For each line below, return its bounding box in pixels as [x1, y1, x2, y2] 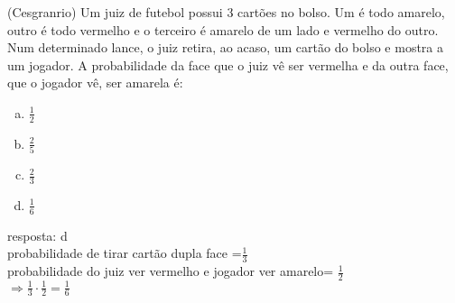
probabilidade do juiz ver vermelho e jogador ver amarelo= [7, 262, 334, 280]
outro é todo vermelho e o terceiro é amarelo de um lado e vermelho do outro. [7, 20, 439, 39]
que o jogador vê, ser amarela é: [7, 73, 183, 92]
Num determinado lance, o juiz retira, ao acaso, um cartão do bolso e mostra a [7, 38, 443, 57]
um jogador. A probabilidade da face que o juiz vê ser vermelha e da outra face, [7, 55, 449, 74]
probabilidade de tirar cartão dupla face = [7, 243, 242, 262]
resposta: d [7, 225, 68, 244]
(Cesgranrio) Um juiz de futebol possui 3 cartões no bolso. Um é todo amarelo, [7, 3, 445, 21]
